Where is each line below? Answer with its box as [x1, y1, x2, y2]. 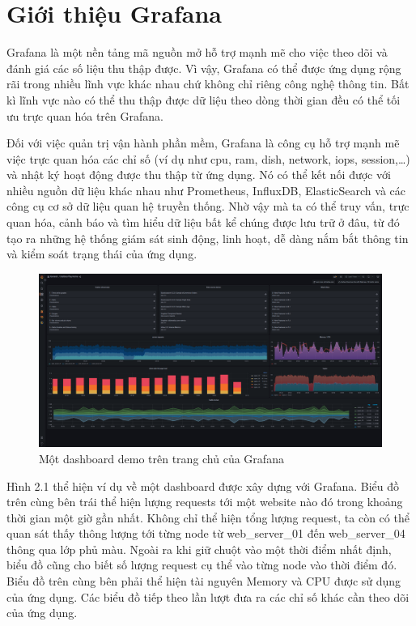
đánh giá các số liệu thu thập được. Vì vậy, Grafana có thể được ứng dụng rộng [6, 59, 401, 76]
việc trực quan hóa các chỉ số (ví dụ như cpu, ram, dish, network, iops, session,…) [6, 150, 410, 167]
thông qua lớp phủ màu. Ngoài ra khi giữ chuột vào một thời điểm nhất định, [6, 540, 392, 557]
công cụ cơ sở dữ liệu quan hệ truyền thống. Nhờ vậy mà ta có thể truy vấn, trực [6, 198, 410, 215]
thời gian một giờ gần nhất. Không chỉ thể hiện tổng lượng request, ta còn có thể [6, 509, 410, 526]
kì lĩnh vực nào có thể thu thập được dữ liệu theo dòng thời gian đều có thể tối [6, 91, 401, 108]
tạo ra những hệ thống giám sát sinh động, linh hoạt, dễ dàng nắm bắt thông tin [6, 229, 409, 246]
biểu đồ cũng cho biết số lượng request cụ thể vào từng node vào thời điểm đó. [6, 556, 397, 573]
